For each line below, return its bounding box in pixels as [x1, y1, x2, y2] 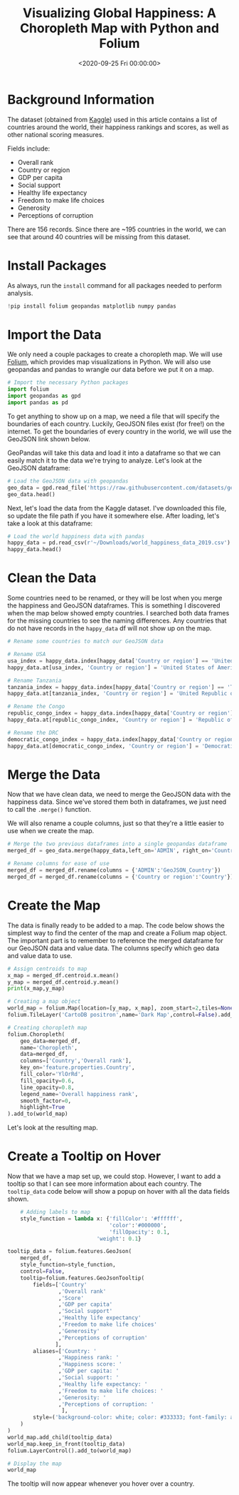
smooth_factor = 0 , [20, 1097, 72, 1104]
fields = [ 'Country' [33, 1281, 87, 1288]
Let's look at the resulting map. [7, 1123, 98, 1132]
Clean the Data [7, 570, 97, 586]
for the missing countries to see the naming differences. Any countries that [7, 616, 227, 625]
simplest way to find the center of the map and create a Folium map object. [7, 928, 228, 937]
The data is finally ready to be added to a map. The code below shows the [7, 921, 225, 930]
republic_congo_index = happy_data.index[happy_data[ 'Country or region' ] [7, 710, 234, 717]
